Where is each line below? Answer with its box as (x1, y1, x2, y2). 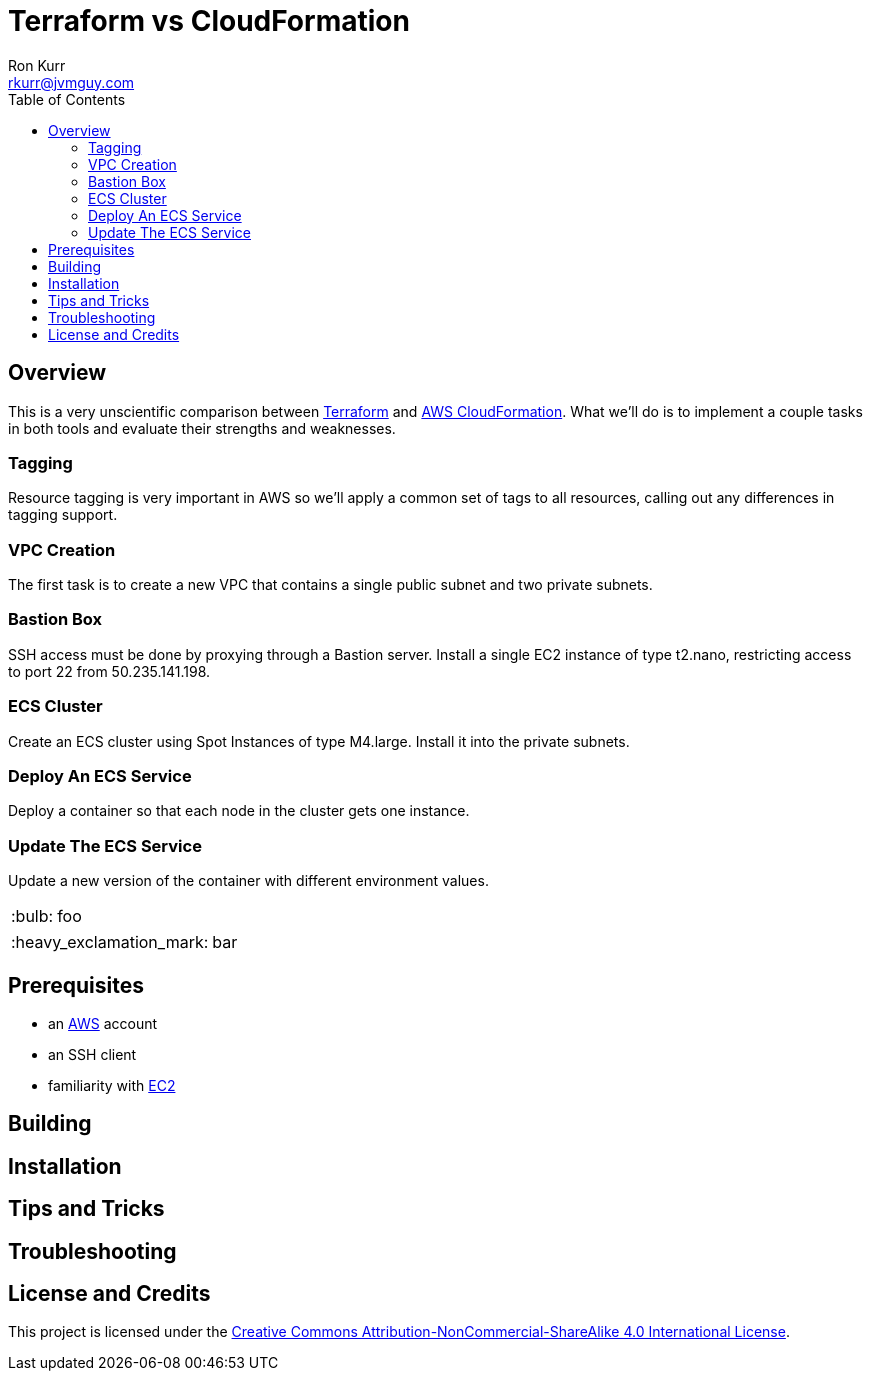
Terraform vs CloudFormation (8, 4, 410, 38)
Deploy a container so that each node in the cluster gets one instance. (8, 802, 470, 820)
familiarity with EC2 (48, 1076, 176, 1094)
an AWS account (48, 1014, 158, 1032)
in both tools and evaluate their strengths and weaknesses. (8, 419, 396, 437)
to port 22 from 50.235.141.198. (8, 662, 211, 680)
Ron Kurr (8, 56, 66, 74)
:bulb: (11, 906, 54, 927)
